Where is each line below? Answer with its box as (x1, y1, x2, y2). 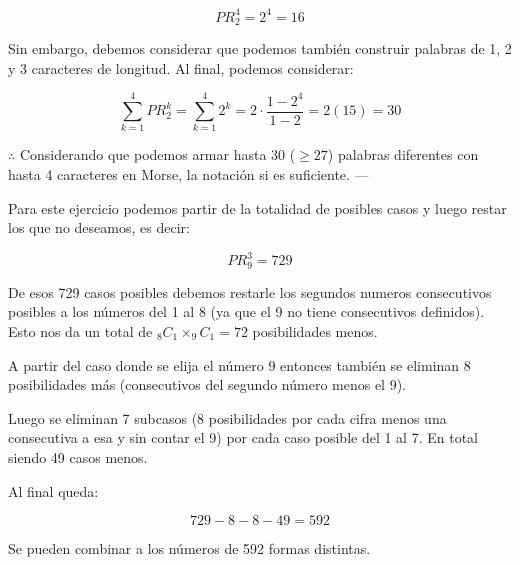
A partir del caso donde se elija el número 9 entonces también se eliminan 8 (8, 354, 471, 375)
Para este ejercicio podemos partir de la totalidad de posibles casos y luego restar (8, 197, 507, 218)
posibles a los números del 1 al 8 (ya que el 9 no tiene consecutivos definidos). (8, 301, 485, 322)
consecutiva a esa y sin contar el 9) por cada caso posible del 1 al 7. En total (8, 427, 478, 448)
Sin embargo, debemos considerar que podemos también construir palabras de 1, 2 (8, 37, 512, 58)
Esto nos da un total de (8, 320, 153, 341)
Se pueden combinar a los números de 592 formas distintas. (8, 538, 371, 559)
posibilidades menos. (252, 320, 378, 341)
